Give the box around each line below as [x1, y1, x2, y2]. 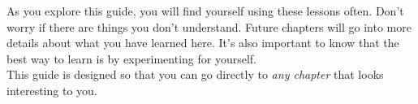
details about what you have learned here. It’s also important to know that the [6, 34, 399, 51]
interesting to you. [6, 81, 97, 98]
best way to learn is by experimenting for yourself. [6, 50, 256, 67]
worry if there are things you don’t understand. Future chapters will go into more [6, 18, 412, 35]
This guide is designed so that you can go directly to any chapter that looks [6, 66, 384, 83]
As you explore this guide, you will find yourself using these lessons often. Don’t [6, 2, 404, 19]
